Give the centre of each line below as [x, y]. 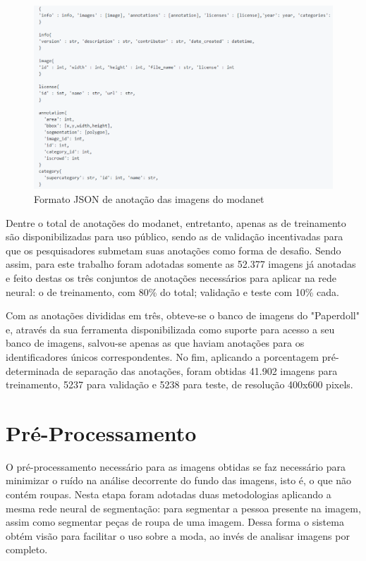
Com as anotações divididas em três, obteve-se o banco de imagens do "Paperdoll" [183, 315]
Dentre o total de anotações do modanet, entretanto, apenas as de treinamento [176, 222]
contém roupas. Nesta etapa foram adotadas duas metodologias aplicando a [169, 494]
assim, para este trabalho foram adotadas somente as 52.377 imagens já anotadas [181, 264]
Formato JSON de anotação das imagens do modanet [149, 199]
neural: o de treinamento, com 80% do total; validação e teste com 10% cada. [172, 291]
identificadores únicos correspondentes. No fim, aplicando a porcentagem [162, 356]
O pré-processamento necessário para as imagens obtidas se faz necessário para [176, 466]
